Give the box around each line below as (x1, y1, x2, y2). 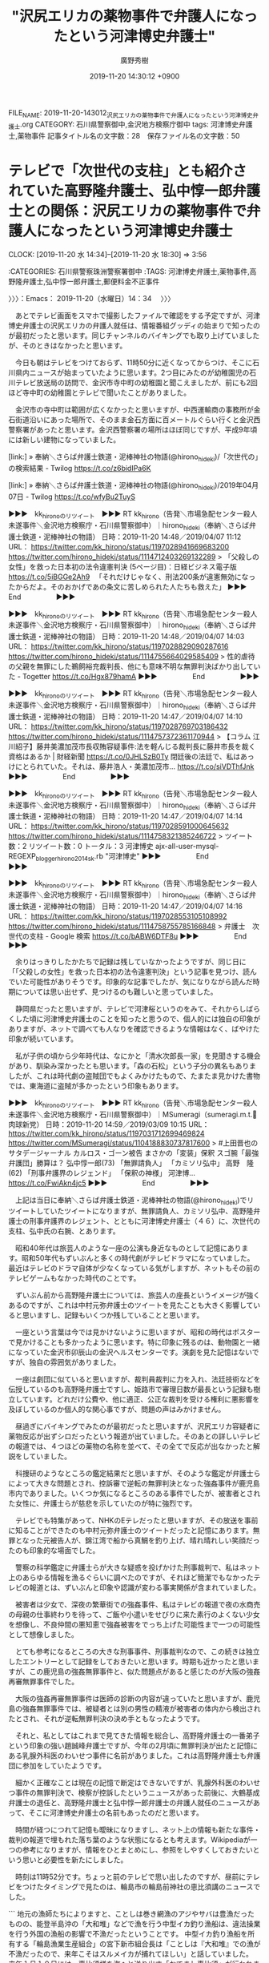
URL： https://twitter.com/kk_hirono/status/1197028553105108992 (8, 911, 227, 921)
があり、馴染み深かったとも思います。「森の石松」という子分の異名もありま (8, 1060, 257, 1070)
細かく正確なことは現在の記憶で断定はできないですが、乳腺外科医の (14, 1778, 240, 1788)
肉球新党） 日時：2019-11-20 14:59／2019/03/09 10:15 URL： (8, 1119, 210, 1129)
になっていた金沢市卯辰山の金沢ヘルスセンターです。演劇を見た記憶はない (8, 1347, 252, 1358)
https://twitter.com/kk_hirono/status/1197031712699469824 (8, 1128, 206, 1138)
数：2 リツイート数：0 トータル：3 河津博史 (8, 842, 154, 851)
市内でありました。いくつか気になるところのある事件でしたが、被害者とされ (8, 1489, 261, 1498)
